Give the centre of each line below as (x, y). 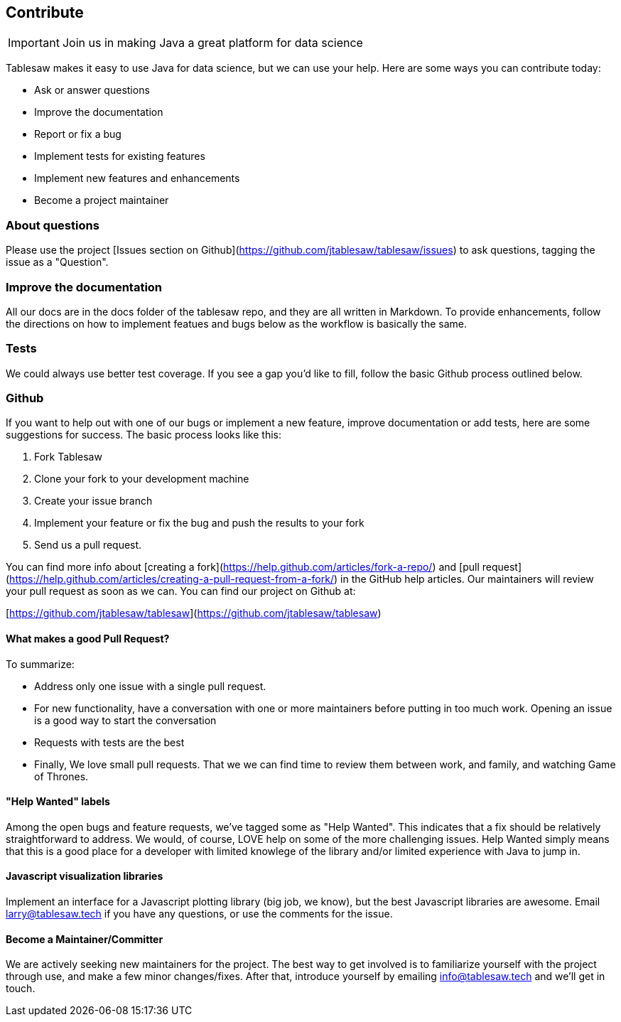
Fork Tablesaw (68, 457)
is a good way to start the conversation (125, 720)
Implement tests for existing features (120, 156)
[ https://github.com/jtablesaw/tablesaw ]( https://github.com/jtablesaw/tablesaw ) (194, 613)
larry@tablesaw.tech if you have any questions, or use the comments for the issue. (199, 914)
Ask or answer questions (92, 90)
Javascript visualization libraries (85, 876)
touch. (21, 989)
